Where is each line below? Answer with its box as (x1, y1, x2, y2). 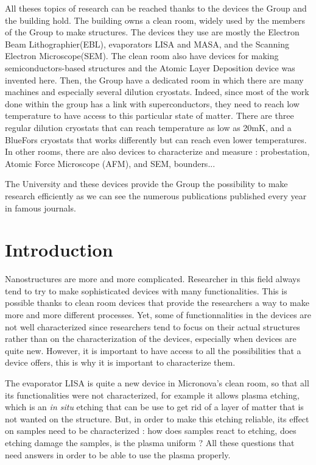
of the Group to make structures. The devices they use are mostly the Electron (5, 26, 300, 38)
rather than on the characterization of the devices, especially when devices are (5, 332, 297, 345)
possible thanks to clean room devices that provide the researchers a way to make (5, 296, 309, 309)
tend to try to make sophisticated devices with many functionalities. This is (5, 284, 287, 297)
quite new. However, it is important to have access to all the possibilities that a (5, 344, 301, 357)
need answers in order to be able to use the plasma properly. (5, 448, 231, 461)
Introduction (5, 237, 113, 262)
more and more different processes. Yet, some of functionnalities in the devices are (5, 308, 312, 321)
